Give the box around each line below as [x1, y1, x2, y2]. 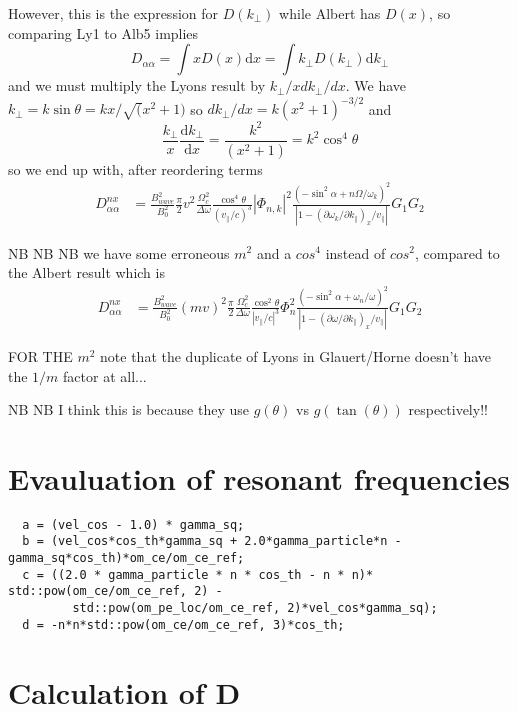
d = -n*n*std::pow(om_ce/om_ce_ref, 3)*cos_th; [22, 617, 345, 632]
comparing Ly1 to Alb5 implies [8, 22, 199, 43]
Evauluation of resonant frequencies [8, 457, 510, 498]
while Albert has [279, 3, 381, 23]
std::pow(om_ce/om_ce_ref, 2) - [8, 584, 223, 599]
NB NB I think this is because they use [8, 399, 249, 420]
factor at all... [63, 365, 147, 386]
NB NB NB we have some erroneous [8, 242, 230, 263]
